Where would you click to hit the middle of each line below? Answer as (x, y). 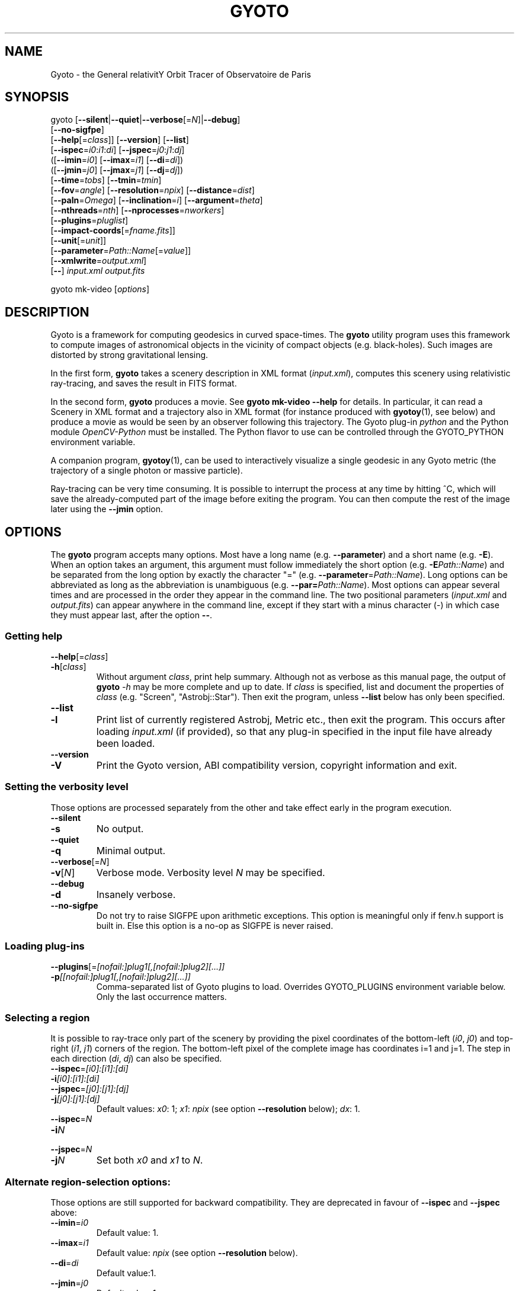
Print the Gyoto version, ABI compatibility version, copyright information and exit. (277, 765)
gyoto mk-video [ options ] (100, 289)
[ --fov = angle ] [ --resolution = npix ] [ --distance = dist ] (153, 190)
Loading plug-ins (45, 946)
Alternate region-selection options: (88, 1182)
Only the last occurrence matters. (161, 997)
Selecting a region (47, 1017)
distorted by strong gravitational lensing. (129, 355)
